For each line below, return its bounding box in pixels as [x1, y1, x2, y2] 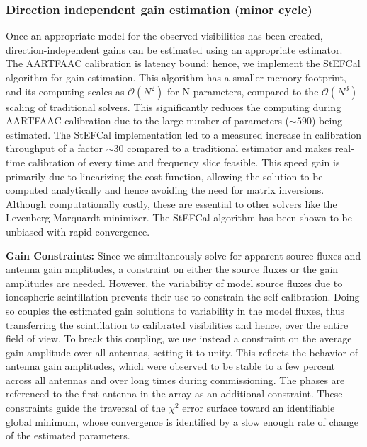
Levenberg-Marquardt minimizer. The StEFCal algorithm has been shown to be [6, 210, 353, 225]
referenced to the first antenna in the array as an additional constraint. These [6, 386, 343, 401]
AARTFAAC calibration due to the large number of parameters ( [6, 113, 290, 128]
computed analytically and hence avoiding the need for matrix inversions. [6, 182, 324, 197]
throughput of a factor [6, 141, 103, 156]
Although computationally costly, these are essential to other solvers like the [6, 196, 337, 211]
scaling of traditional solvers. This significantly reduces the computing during [6, 99, 341, 114]
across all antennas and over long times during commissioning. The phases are [6, 372, 345, 387]
